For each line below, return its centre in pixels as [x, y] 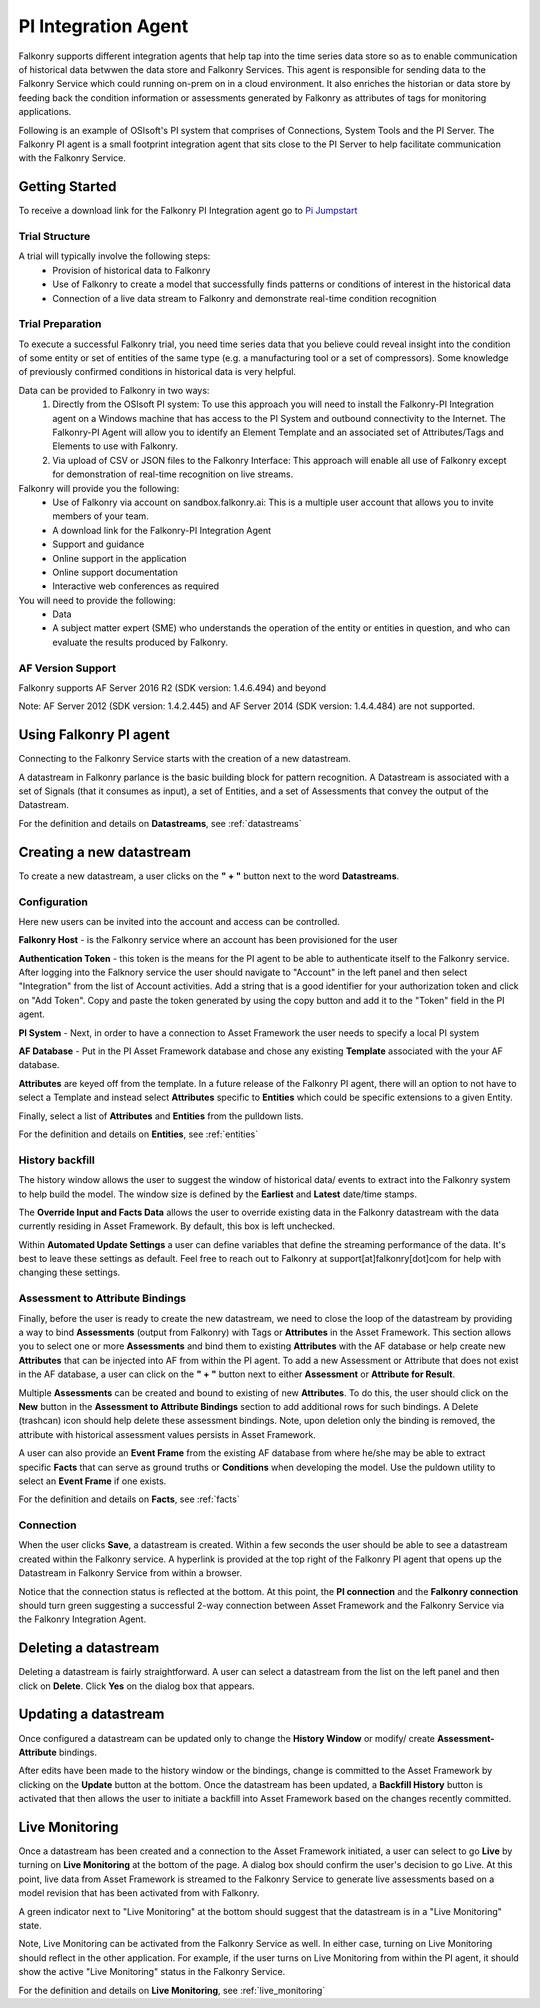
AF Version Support [67, 668]
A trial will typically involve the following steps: [114, 256]
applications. [45, 112]
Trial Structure [54, 236]
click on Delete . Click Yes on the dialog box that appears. [136, 1686]
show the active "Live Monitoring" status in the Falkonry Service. [152, 1972]
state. [30, 1925]
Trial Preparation [60, 324]
